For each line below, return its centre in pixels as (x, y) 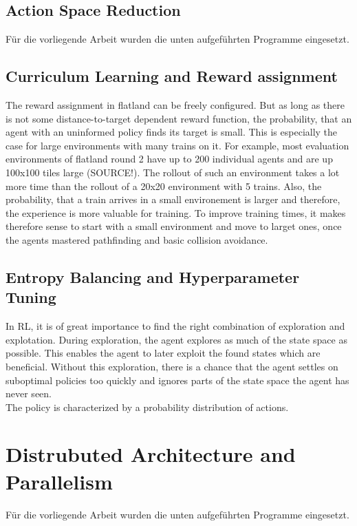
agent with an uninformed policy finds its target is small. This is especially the (172, 132)
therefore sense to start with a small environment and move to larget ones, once (174, 226)
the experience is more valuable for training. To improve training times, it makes (176, 212)
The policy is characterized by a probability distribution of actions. (147, 407)
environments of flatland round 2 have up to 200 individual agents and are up (169, 159)
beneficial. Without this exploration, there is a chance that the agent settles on (172, 366)
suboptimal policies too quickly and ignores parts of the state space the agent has (177, 380)
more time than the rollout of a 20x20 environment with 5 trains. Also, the (164, 186)
